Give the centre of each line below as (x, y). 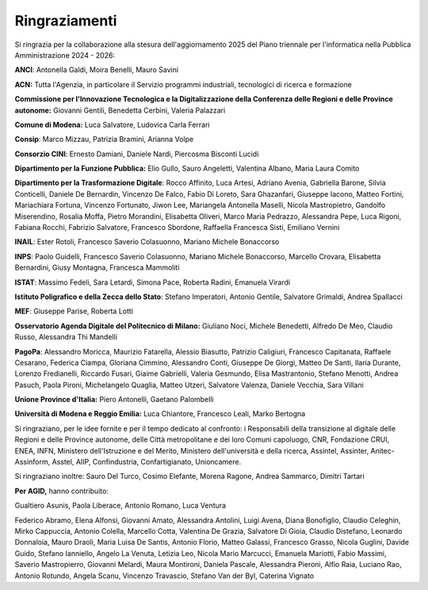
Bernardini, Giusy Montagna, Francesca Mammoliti (97, 268)
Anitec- (383, 450)
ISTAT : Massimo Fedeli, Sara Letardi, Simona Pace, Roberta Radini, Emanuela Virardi (153, 282)
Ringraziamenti (66, 21)
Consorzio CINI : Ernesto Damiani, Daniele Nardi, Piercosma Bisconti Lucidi (137, 154)
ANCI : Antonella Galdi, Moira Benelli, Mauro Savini (96, 70)
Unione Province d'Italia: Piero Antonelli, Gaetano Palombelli (114, 400)
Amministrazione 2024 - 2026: (65, 55)
